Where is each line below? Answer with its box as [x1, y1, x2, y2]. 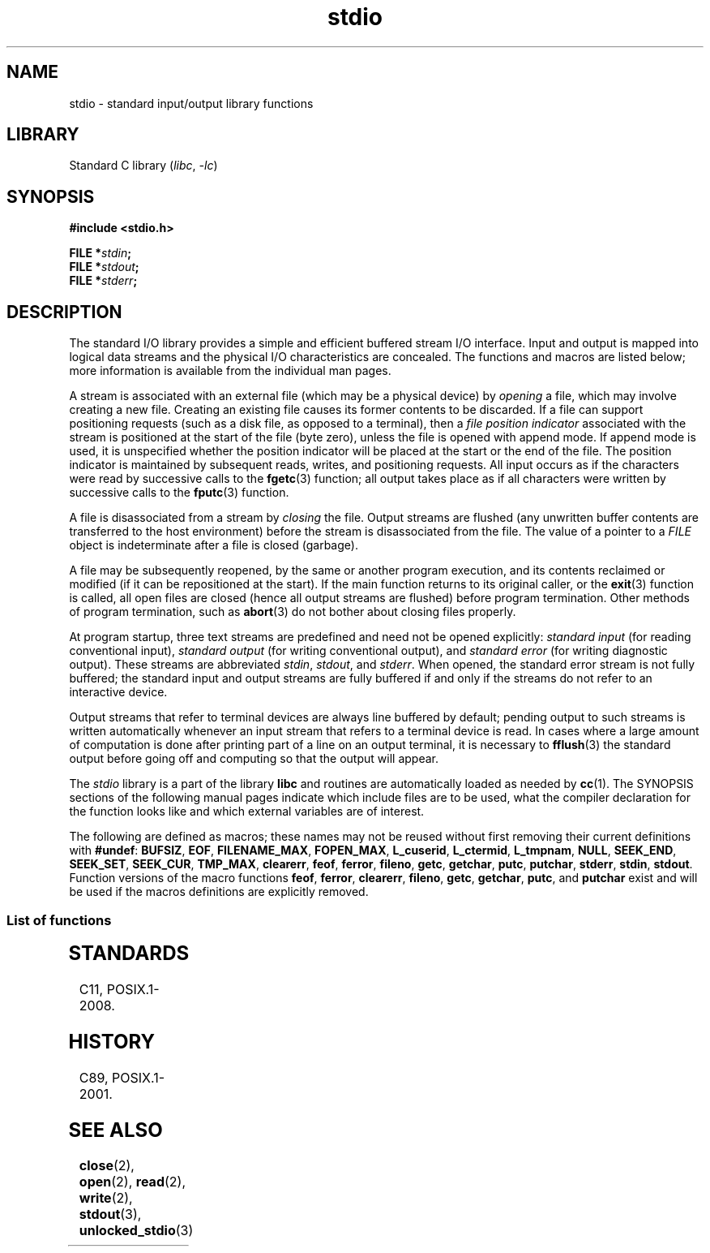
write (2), [79, 1190, 133, 1207]
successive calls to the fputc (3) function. [69, 485, 289, 500]
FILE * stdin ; [69, 246, 132, 261]
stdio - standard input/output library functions [69, 96, 314, 110]
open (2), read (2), [79, 1173, 186, 1191]
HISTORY [68, 1029, 156, 1053]
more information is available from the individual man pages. [69, 364, 391, 378]
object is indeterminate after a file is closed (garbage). [69, 538, 358, 553]
